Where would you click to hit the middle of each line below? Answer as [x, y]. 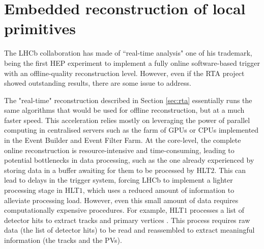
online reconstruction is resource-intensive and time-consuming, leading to [119, 150]
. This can [230, 170]
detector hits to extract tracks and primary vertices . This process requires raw [127, 220]
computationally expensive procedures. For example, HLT [94, 210]
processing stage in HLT [42, 190]
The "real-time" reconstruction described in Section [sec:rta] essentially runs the [128, 100]
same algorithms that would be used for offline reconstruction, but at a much [124, 110]
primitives [40, 28]
